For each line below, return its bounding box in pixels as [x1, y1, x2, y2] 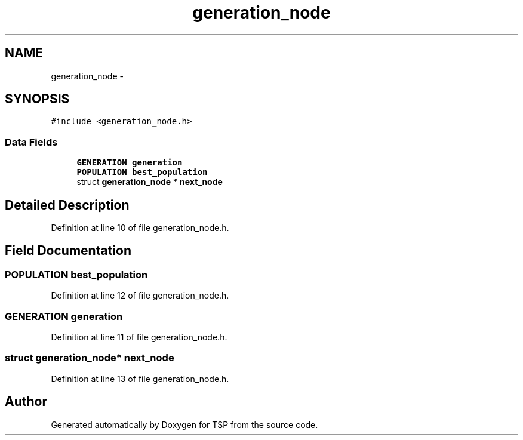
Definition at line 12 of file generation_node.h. [51, 290, 229, 301]
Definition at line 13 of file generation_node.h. [51, 373, 229, 384]
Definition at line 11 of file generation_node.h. [51, 332, 227, 342]
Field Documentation [5, 243, 131, 259]
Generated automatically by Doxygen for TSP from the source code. [51, 419, 318, 430]
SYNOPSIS [5, 91, 70, 107]
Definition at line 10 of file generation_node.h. [51, 223, 229, 233]
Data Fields [5, 136, 58, 148]
